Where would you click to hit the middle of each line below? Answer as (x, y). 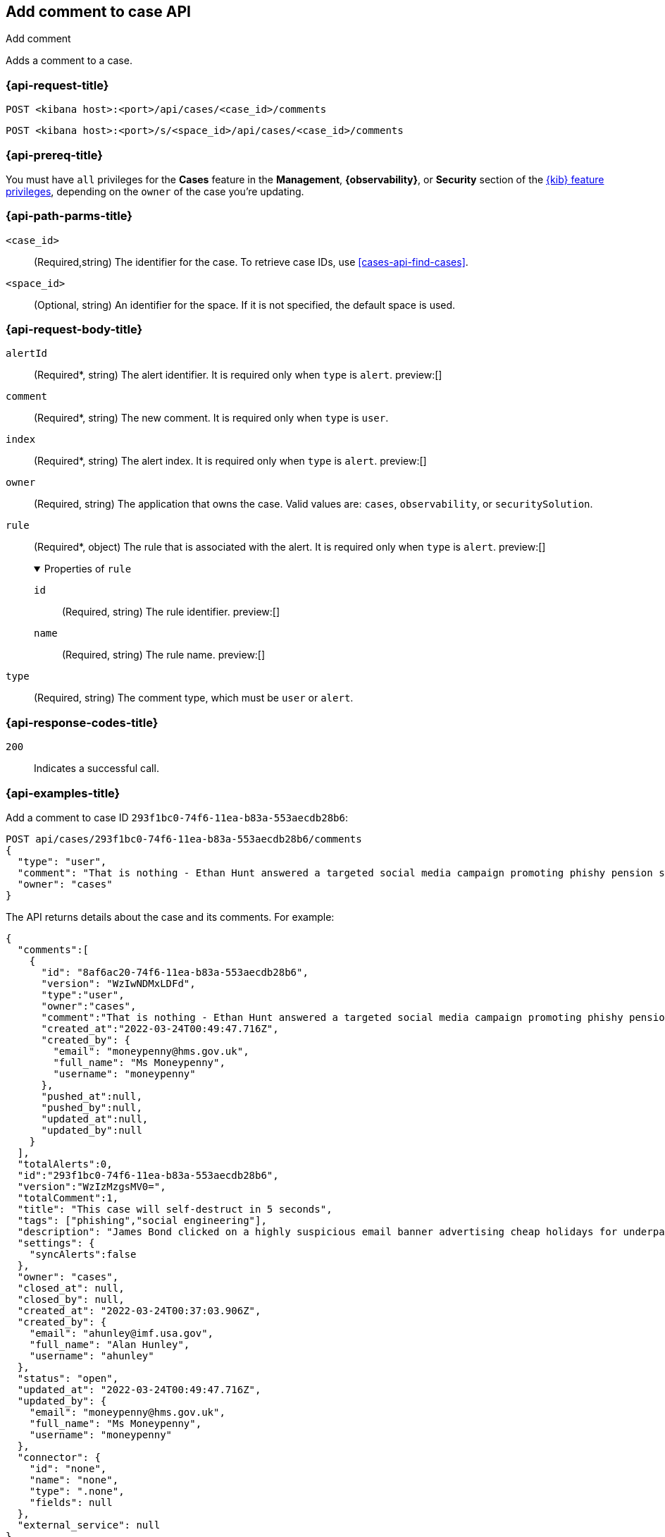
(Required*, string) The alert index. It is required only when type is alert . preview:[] (230, 461)
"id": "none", (68, 1468)
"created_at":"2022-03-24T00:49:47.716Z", (160, 1028)
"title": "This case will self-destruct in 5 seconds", (175, 1209)
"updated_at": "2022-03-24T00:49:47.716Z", (139, 1389)
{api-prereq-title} (54, 155)
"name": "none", (74, 1480)
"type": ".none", (77, 1491)
